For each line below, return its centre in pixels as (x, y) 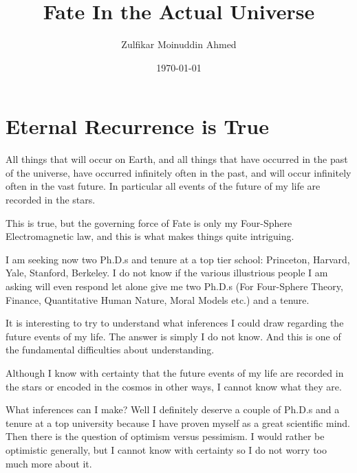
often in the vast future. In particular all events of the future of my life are (163, 186)
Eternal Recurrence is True (138, 126)
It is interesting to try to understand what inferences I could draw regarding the (175, 323)
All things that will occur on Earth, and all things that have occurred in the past (177, 159)
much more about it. (49, 463)
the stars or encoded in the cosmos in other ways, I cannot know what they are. (174, 386)
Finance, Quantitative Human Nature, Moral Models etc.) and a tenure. (158, 299)
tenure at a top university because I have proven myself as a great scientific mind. (178, 422)
